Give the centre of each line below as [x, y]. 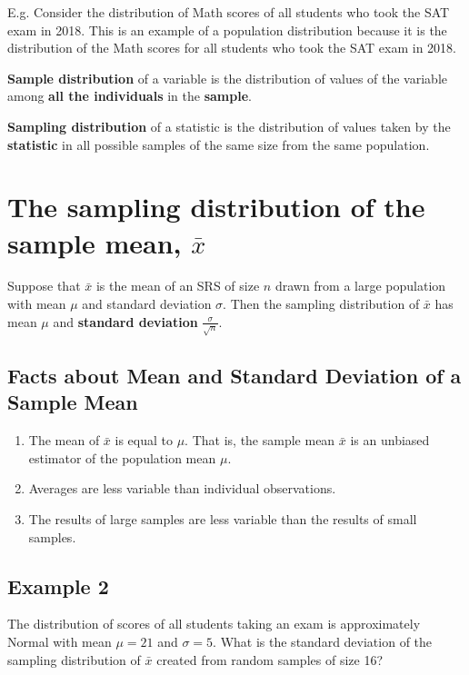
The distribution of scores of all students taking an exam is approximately [214, 624]
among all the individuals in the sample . [130, 96]
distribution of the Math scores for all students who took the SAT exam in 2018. [232, 48]
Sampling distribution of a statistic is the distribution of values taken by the [229, 126]
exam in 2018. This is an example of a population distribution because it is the [227, 30]
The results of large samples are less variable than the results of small [223, 518]
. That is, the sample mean [260, 440]
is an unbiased [390, 440]
